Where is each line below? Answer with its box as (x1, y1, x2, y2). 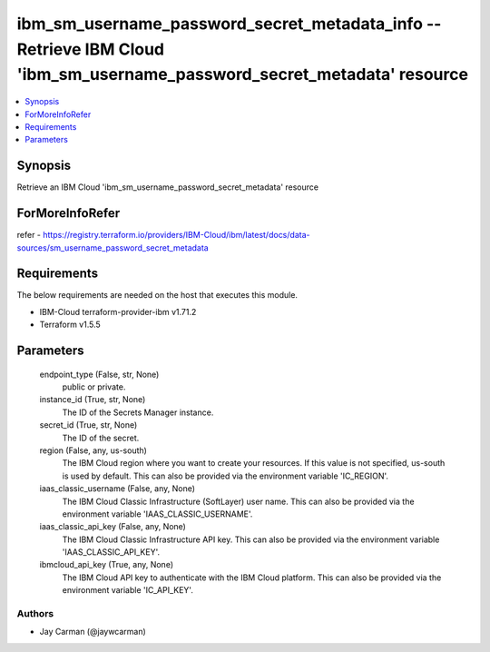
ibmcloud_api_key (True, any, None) (39, 559, 174, 570)
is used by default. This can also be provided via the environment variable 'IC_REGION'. (62, 470, 389, 481)
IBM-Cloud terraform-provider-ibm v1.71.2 (39, 306, 197, 317)
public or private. (62, 381, 126, 392)
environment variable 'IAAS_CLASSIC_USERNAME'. (62, 509, 253, 519)
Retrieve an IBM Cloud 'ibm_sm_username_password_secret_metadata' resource (16, 182, 319, 193)
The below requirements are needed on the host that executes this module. (16, 290, 299, 301)
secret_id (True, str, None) (39, 420, 138, 430)
